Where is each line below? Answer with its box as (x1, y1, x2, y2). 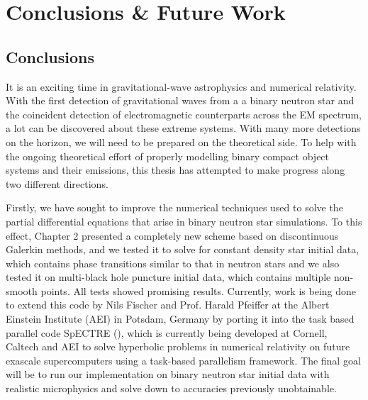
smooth (6, 283, 38, 298)
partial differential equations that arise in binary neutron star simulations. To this (6, 213, 362, 228)
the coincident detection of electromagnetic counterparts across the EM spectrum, (6, 106, 362, 121)
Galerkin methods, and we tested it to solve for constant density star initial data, (6, 242, 359, 257)
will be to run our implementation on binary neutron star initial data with (6, 367, 330, 382)
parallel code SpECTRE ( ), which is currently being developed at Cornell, (6, 325, 328, 340)
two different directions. (6, 176, 108, 191)
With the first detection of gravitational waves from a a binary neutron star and (6, 93, 355, 108)
